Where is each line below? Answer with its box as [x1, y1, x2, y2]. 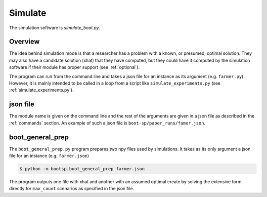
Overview [9, 38, 40, 46]
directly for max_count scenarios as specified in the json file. [9, 186, 134, 192]
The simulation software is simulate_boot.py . [9, 25, 100, 31]
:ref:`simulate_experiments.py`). [9, 87, 74, 93]
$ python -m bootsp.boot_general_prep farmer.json [19, 166, 145, 171]
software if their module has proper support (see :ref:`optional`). [9, 64, 140, 70]
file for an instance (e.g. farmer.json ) [9, 153, 89, 158]
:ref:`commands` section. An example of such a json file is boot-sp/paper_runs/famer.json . [9, 120, 205, 126]
